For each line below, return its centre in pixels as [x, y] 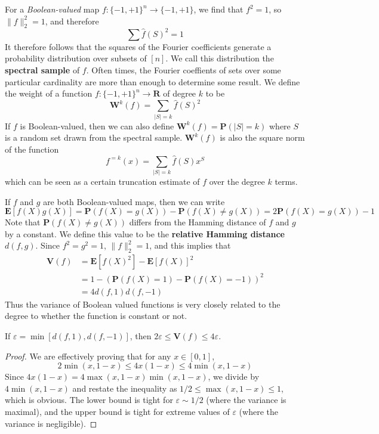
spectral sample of [42, 70]
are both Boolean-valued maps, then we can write [134, 201]
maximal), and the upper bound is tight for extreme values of [117, 411]
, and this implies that [190, 245]
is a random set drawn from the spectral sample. [94, 137]
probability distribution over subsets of [76, 58]
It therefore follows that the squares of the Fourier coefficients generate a [138, 46]
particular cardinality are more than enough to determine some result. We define [152, 81]
